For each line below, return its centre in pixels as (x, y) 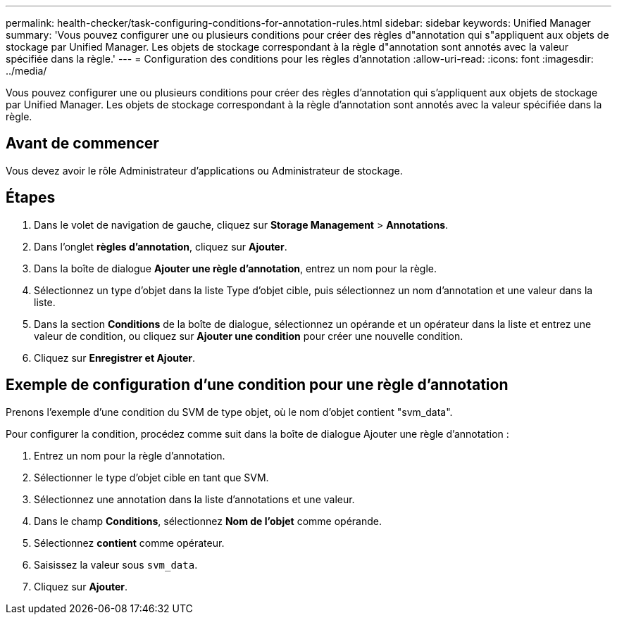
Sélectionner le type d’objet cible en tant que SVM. (151, 477)
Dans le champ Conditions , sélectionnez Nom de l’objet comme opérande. (208, 521)
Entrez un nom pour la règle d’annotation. (130, 455)
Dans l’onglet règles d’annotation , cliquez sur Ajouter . (161, 246)
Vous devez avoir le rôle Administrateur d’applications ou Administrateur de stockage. (204, 170)
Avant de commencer (82, 144)
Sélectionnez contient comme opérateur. (129, 543)
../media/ (26, 71)
